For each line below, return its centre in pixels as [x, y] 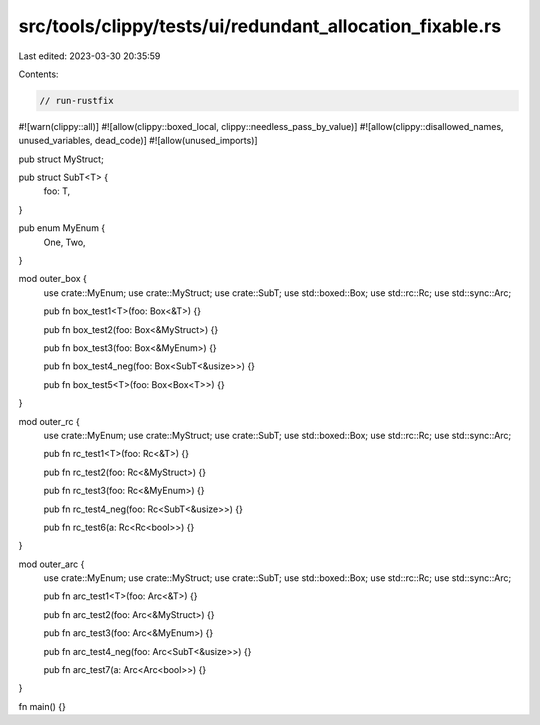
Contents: [38, 74]
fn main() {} [42, 706]
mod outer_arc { [51, 564]
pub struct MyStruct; [61, 159]
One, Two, [64, 242]
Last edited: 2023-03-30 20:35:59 [89, 56]
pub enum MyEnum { [62, 228]
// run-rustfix [76, 100]
